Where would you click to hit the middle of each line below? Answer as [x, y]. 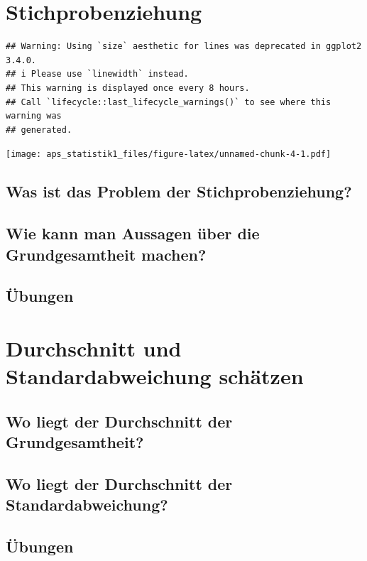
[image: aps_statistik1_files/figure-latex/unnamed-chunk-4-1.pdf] [169, 154]
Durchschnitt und [94, 348]
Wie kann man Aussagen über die [133, 233]
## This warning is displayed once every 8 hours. [128, 88]
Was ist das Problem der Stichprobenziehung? [179, 191]
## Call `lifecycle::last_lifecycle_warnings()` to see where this [169, 102]
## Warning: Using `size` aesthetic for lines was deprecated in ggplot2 [184, 47]
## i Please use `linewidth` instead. [97, 74]
